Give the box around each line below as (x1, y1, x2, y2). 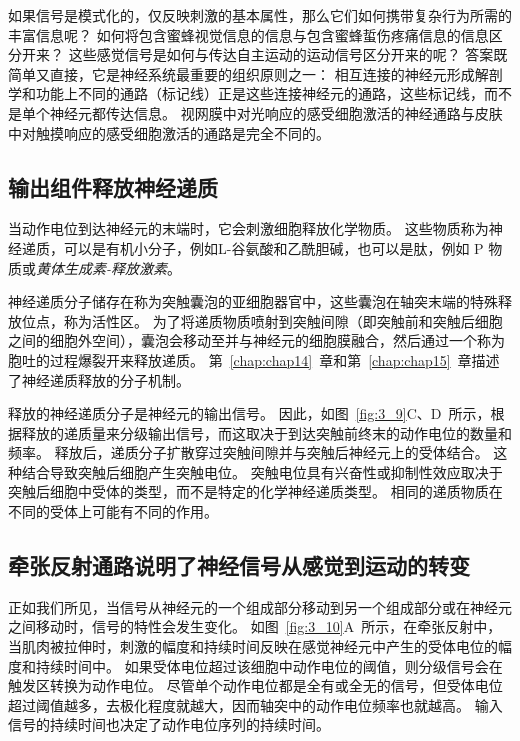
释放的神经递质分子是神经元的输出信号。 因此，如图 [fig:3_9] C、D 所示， (8, 403, 491, 424)
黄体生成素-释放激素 (36, 257, 168, 278)
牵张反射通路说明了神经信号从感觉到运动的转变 (8, 550, 470, 581)
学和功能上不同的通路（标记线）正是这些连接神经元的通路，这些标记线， (8, 83, 484, 104)
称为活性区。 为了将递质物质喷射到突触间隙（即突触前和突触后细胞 (63, 310, 503, 331)
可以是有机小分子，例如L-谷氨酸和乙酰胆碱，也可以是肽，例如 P (63, 237, 484, 258)
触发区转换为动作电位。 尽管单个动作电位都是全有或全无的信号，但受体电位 (8, 675, 503, 696)
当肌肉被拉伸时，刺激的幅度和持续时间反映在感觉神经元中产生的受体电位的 (8, 636, 498, 657)
